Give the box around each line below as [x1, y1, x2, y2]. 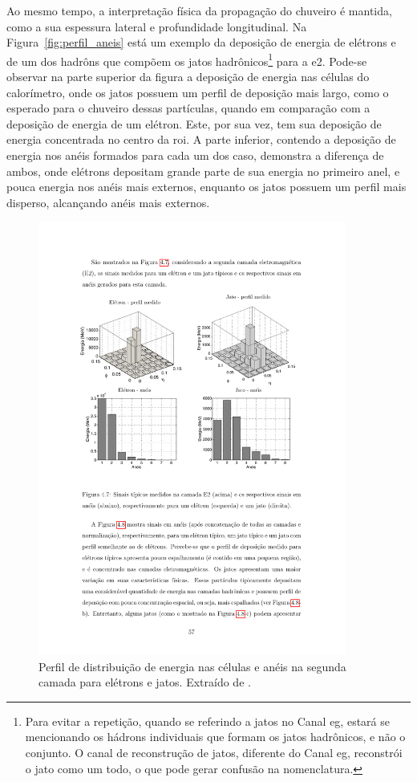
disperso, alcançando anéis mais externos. [6, 193, 210, 210]
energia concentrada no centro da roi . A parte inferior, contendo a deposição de [6, 131, 396, 148]
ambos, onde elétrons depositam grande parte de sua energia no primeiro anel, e [6, 162, 400, 179]
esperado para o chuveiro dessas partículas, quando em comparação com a [6, 100, 370, 116]
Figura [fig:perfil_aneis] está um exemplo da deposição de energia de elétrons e [6, 34, 396, 51]
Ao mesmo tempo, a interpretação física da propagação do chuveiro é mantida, [6, 2, 392, 18]
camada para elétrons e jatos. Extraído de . [38, 674, 251, 690]
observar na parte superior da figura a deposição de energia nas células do [6, 68, 370, 85]
